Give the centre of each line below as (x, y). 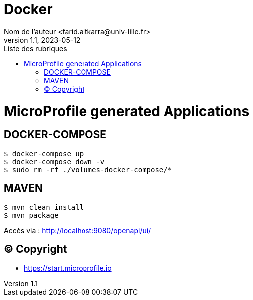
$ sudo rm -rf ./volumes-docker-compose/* (88, 169)
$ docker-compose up (44, 153)
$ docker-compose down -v (54, 161)
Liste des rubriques (36, 48)
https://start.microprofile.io (68, 268)
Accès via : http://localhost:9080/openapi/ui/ (78, 230)
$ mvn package (31, 215)
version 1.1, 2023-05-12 (42, 40)
